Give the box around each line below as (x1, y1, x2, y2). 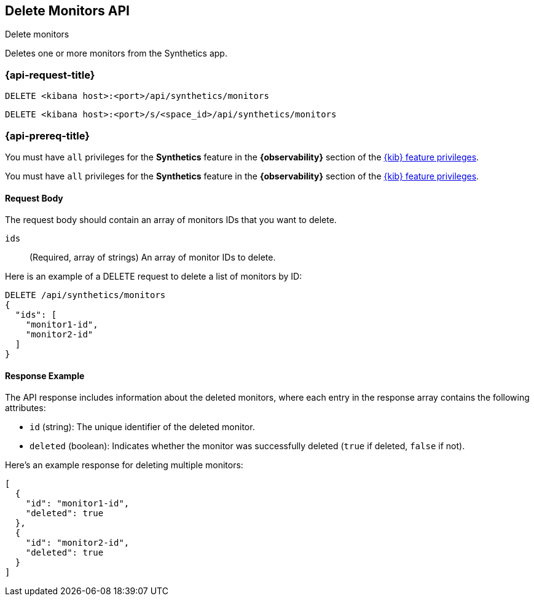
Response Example (5, 370, 85, 381)
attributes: (5, 403, 46, 414)
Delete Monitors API (5, 3, 130, 18)
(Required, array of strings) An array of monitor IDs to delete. (29, 252, 276, 263)
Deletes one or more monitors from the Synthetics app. (5, 48, 227, 59)
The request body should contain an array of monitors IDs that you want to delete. (5, 214, 337, 226)
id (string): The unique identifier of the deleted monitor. (29, 422, 255, 433)
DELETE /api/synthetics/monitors (5, 290, 166, 300)
